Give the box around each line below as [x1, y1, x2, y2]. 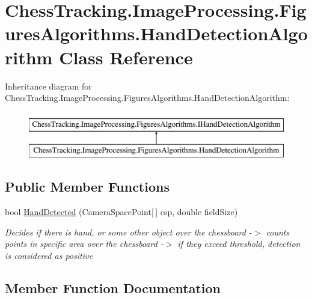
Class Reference [59, 44, 193, 69]
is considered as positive [5, 249, 93, 261]
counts [266, 225, 290, 238]
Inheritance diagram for [5, 79, 92, 92]
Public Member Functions [5, 177, 170, 196]
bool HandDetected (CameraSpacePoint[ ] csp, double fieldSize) [5, 205, 238, 218]
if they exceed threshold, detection [177, 237, 301, 250]
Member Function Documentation [5, 278, 221, 297]
